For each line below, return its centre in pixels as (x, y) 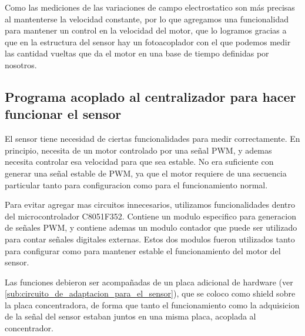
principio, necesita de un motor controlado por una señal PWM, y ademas (138, 150)
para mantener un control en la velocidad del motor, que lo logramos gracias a (146, 30)
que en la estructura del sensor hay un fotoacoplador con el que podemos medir (148, 41)
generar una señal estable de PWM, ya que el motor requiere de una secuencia (146, 173)
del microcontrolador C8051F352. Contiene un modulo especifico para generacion (150, 216)
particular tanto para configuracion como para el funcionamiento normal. (136, 184)
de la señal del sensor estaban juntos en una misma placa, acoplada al (130, 316)
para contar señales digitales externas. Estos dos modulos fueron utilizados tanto (150, 239)
